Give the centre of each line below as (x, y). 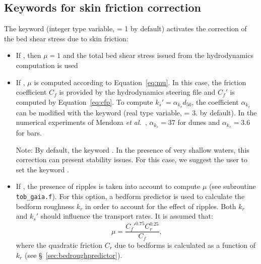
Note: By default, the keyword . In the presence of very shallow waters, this (133, 149)
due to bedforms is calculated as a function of (185, 245)
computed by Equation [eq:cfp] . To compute (84, 102)
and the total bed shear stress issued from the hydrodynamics (158, 55)
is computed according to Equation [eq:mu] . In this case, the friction (140, 82)
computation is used (47, 65)
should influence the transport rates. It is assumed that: (127, 216)
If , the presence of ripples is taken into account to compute (108, 186)
